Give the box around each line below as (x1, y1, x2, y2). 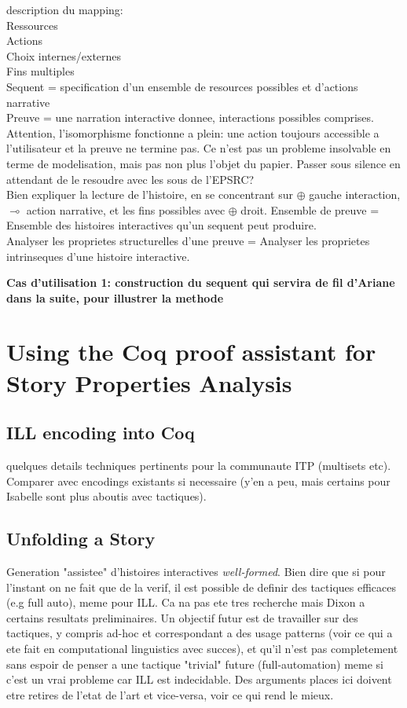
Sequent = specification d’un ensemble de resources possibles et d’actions (6, 78, 358, 94)
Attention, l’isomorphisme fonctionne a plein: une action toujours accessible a (6, 124, 379, 141)
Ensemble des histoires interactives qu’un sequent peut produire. (6, 217, 317, 233)
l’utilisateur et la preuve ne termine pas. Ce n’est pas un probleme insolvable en (6, 140, 391, 156)
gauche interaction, (309, 186, 401, 203)
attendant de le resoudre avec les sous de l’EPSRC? (6, 171, 255, 187)
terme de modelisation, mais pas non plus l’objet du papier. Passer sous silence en (6, 155, 401, 171)
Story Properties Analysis (6, 366, 292, 398)
